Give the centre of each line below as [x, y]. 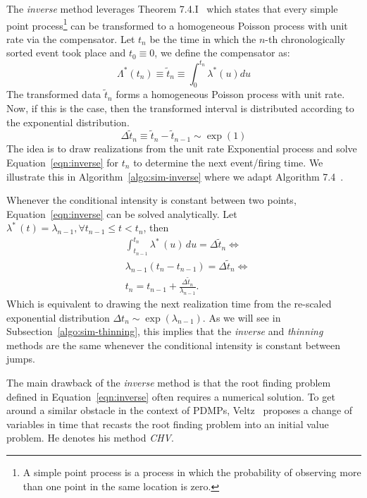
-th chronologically [305, 38]
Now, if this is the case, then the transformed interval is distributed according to [180, 108]
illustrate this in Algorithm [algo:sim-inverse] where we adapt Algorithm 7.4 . [175, 176]
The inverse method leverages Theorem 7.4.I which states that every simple [172, 8]
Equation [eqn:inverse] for [63, 162]
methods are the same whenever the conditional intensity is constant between [174, 345]
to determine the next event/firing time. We [228, 162]
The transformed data [54, 94]
